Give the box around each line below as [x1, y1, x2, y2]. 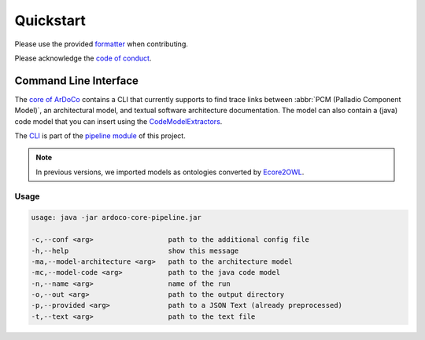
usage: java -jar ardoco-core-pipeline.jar [31, 213, 202, 222]
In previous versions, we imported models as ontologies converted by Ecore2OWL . [35, 167, 305, 177]
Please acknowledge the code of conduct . [14, 53, 152, 63]
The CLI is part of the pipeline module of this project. [14, 131, 187, 141]
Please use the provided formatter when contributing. [14, 39, 189, 49]
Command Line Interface [14, 74, 139, 87]
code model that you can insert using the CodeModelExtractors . [14, 116, 223, 126]
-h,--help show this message [31, 246, 239, 255]
